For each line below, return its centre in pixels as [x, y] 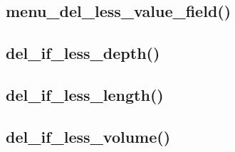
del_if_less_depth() [83, 53]
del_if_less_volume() [88, 136]
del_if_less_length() [85, 94]
